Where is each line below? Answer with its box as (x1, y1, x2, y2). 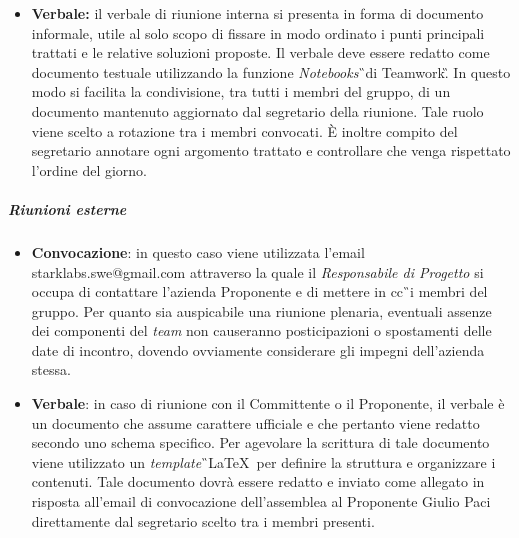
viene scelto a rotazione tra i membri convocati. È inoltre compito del (31, 120, 458, 141)
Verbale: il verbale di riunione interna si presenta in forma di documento (31, 3, 484, 23)
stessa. (31, 359, 71, 380)
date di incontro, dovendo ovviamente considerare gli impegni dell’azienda (31, 339, 485, 360)
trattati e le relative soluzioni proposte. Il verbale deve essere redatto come (31, 42, 490, 63)
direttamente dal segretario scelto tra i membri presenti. (31, 510, 375, 531)
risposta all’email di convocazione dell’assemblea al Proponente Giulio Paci (31, 491, 491, 512)
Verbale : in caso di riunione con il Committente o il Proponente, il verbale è (31, 393, 505, 414)
